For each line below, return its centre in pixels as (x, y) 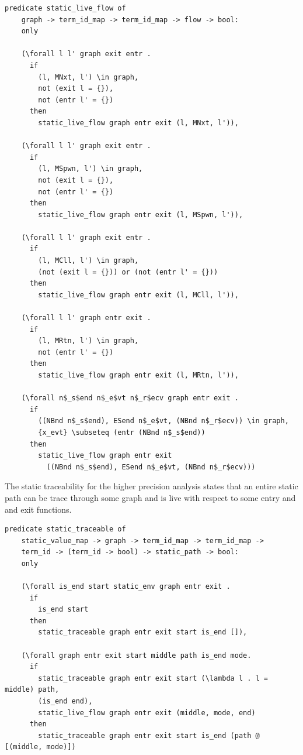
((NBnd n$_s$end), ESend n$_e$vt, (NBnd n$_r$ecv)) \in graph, (163, 421)
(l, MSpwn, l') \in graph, (90, 169)
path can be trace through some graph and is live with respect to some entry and (150, 497)
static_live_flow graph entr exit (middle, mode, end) (147, 713)
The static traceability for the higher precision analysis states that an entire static (151, 486)
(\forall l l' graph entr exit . (86, 318)
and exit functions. (38, 509)
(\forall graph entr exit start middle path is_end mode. (136, 655)
